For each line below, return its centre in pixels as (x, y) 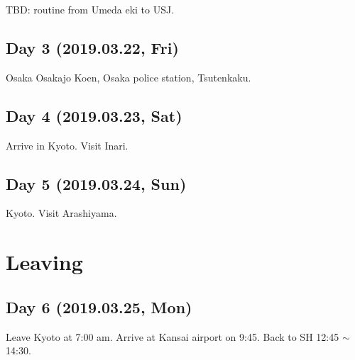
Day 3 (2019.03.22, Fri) (92, 47)
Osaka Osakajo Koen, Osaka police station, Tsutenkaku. (129, 77)
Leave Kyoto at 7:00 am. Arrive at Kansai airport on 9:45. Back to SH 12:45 (173, 336)
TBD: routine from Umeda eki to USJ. (90, 9)
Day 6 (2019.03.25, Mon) (99, 306)
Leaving (44, 262)
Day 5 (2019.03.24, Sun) (96, 183)
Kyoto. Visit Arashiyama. (61, 213)
